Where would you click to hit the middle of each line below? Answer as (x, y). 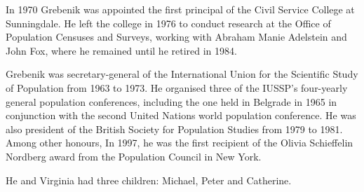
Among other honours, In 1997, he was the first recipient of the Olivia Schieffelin (180, 143)
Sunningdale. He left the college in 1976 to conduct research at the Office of (168, 23)
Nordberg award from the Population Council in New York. (134, 156)
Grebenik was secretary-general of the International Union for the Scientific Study (182, 74)
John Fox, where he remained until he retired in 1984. (121, 50)
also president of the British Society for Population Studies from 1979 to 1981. (174, 129)
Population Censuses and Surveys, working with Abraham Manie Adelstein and (176, 37)
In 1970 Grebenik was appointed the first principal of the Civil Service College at (180, 9)
